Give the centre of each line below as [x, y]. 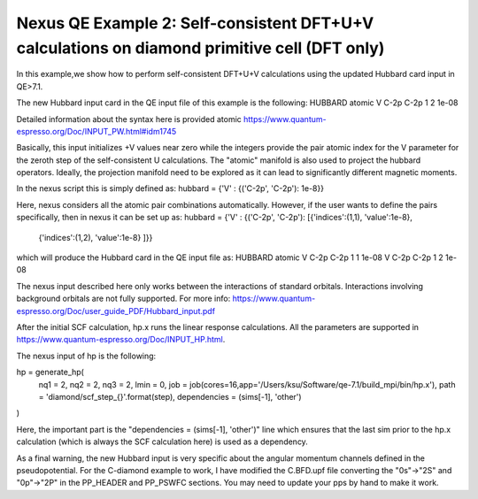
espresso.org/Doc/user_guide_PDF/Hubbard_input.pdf [116, 311]
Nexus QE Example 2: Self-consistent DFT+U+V [195, 23]
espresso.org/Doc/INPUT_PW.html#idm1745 [96, 131]
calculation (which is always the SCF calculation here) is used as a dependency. [162, 441]
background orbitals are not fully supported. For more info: [123, 299]
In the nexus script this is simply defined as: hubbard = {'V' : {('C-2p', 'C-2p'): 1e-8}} [170, 188]
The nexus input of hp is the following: [86, 356]
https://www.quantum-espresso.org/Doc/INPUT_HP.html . [121, 340]
